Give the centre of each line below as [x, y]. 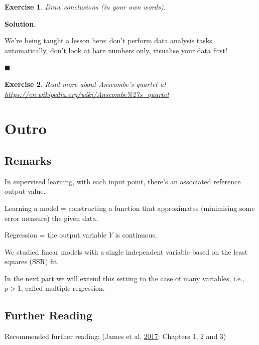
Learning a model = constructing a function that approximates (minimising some [130, 208]
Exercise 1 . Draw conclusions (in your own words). [85, 7]
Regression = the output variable [56, 235]
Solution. [20, 23]
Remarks [28, 160]
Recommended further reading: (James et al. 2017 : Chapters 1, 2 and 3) [115, 336]
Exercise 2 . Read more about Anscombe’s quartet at [85, 84]
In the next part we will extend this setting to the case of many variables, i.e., [124, 278]
